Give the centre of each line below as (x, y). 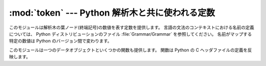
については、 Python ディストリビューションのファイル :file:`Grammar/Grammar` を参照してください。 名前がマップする (131, 34)
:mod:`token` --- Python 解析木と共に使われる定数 (112, 13)
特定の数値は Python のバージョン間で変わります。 (60, 41)
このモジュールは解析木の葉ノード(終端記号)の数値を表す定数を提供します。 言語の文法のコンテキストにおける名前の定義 (132, 27)
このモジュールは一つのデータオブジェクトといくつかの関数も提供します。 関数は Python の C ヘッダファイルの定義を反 (131, 50)
